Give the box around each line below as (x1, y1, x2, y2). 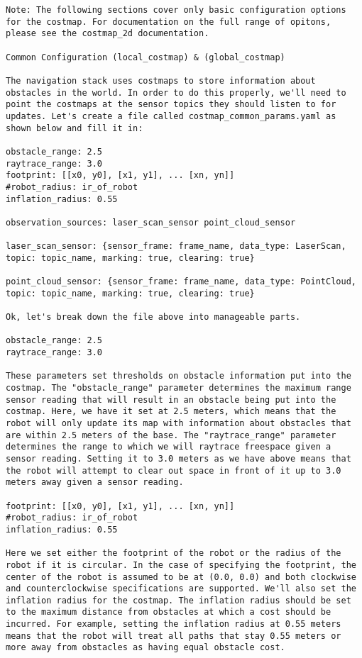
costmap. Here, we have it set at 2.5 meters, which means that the (6, 406, 336, 417)
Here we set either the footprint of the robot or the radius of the (6, 548, 341, 559)
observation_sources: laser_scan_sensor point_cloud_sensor (6, 217, 296, 228)
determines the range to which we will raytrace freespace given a (6, 442, 331, 452)
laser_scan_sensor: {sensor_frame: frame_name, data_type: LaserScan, (6, 241, 346, 252)
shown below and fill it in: (6, 123, 143, 133)
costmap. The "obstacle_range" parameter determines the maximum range (6, 383, 351, 393)
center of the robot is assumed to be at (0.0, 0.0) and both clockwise (6, 571, 356, 582)
